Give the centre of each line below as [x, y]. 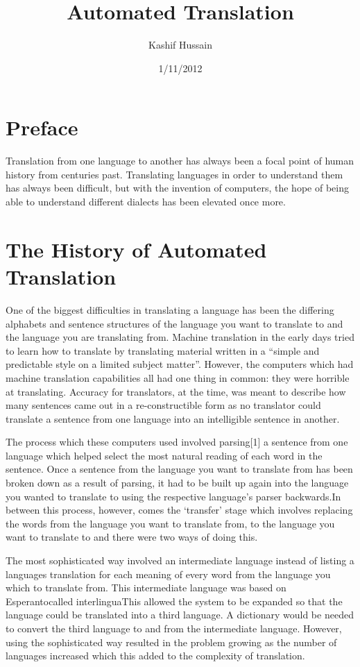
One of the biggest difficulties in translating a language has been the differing [170, 309]
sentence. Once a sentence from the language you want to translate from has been [179, 469]
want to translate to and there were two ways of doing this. [132, 537]
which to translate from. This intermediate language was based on [146, 588]
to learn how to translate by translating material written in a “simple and [163, 350]
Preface [42, 127]
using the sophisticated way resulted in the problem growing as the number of [171, 642]
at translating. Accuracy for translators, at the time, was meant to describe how [176, 391]
